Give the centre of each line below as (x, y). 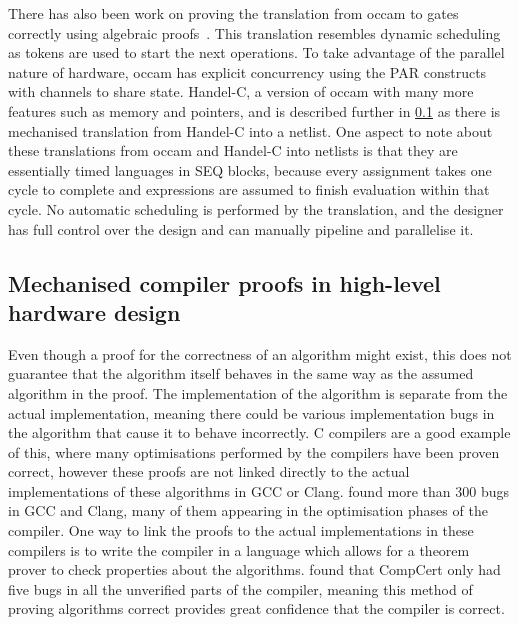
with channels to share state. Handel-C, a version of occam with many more (241, 91)
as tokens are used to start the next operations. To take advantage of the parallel (256, 52)
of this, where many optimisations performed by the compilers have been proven (254, 451)
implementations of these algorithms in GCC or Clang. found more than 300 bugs (259, 490)
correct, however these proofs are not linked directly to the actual (209, 471)
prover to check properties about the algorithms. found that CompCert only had (254, 569)
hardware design (94, 311)
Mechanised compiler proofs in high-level (224, 282)
